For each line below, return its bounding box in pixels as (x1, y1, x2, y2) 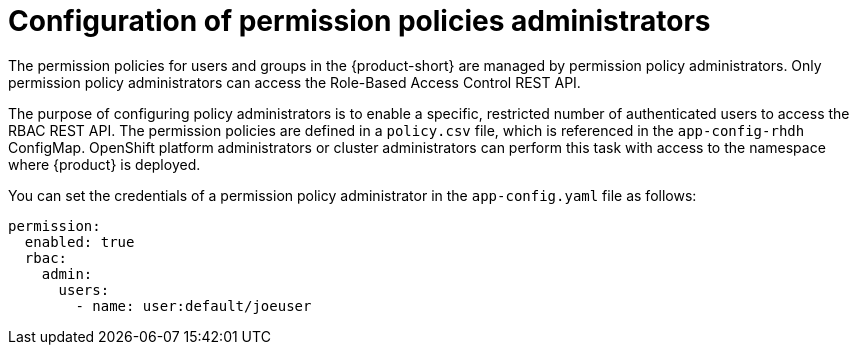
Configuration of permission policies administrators (8, 4, 711, 38)
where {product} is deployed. (8, 155, 201, 173)
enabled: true (24, 233, 135, 250)
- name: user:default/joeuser (75, 297, 312, 314)
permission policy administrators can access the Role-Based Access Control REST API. (8, 73, 581, 91)
